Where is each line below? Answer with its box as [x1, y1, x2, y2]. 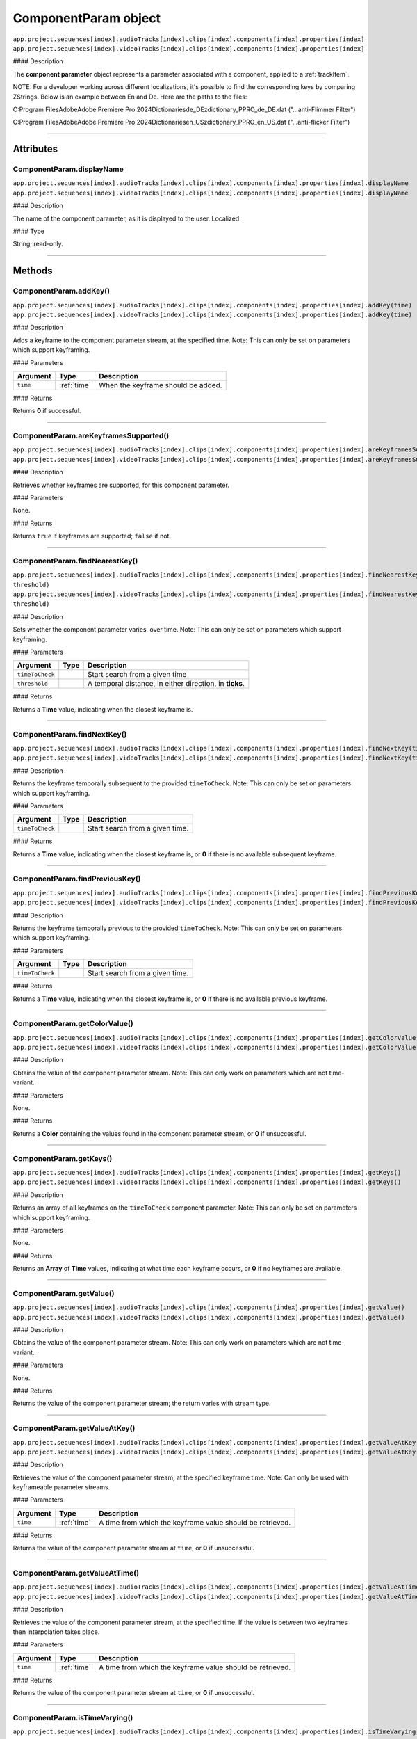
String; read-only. [13, 240, 64, 248]
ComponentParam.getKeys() [13, 1153, 113, 1163]
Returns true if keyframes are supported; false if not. [13, 532, 172, 540]
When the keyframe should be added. [98, 380, 222, 390]
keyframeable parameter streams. [13, 1483, 111, 1491]
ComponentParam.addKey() [13, 286, 111, 296]
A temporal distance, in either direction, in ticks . [87, 679, 245, 689]
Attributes [13, 143, 58, 155]
